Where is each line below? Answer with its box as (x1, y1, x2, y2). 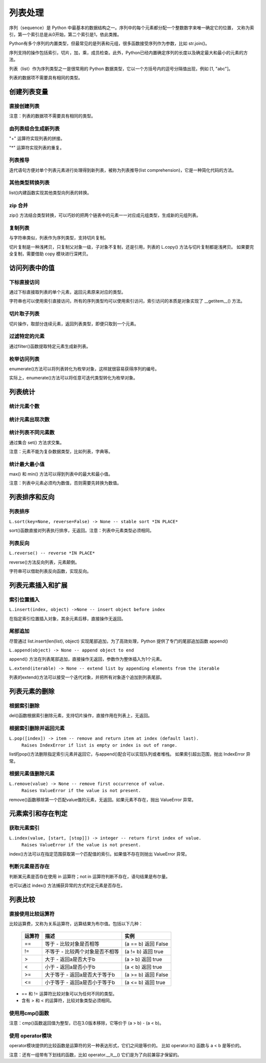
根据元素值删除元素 (9, 770, 55, 777)
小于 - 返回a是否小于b (45, 963, 96, 970)
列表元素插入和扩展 (9, 581, 67, 589)
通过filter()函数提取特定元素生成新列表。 (9, 343, 91, 349)
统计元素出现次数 (9, 416, 50, 423)
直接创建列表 (9, 103, 40, 110)
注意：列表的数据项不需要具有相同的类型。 (9, 113, 96, 119)
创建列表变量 (9, 87, 48, 96)
